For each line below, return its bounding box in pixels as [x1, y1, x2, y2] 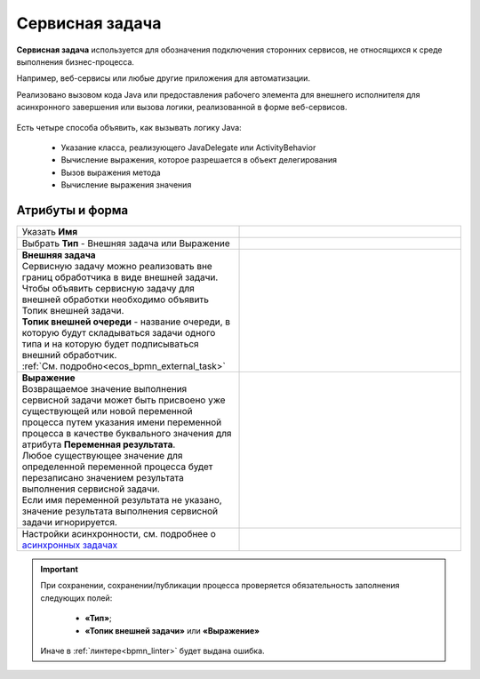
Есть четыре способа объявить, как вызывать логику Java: [16, 122, 242, 132]
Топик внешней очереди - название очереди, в [21, 316, 231, 328]
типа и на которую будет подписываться [21, 338, 199, 350]
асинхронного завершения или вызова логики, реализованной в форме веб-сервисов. [16, 102, 348, 113]
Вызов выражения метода [60, 167, 161, 178]
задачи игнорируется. [21, 515, 117, 528]
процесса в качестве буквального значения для [21, 427, 232, 439]
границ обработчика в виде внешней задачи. [21, 271, 219, 284]
